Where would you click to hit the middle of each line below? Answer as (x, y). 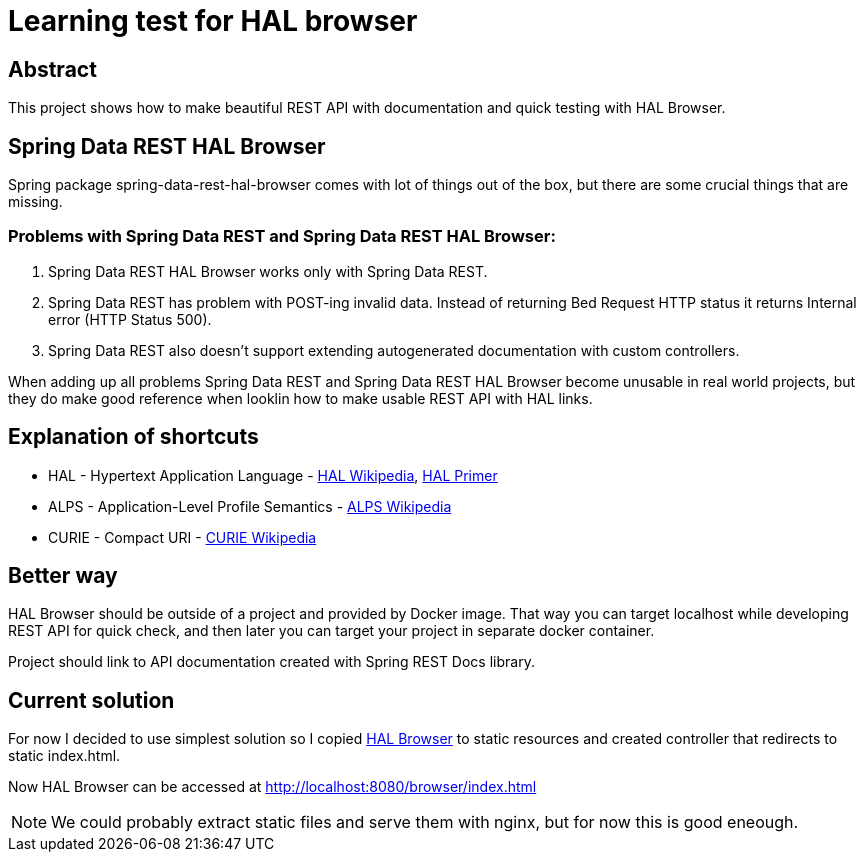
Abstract (52, 69)
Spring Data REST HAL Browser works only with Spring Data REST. (268, 271)
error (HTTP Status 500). (130, 319)
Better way (63, 576)
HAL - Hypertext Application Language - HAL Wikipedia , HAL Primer (273, 475)
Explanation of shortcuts (133, 437)
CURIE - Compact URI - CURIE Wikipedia (182, 537)
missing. (35, 202)
